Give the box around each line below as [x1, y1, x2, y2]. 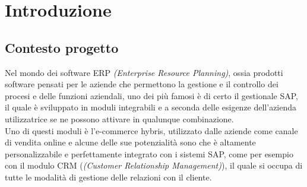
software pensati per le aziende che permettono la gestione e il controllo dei [5, 78, 278, 90]
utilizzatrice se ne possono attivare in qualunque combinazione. [5, 112, 234, 125]
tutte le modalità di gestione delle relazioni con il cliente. [5, 170, 212, 183]
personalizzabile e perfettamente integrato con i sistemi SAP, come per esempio [5, 147, 293, 160]
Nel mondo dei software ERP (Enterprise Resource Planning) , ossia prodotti [5, 66, 283, 78]
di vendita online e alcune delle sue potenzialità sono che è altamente [5, 136, 256, 148]
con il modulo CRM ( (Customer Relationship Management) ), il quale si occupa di [5, 159, 303, 172]
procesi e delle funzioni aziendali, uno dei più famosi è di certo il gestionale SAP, [5, 89, 299, 102]
